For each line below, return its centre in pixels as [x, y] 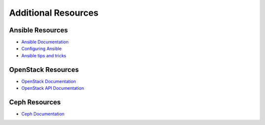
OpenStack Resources [44, 69]
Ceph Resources [35, 102]
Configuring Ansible [41, 49]
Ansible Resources [39, 30]
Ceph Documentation [43, 114]
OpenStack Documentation [49, 81]
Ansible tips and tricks [44, 55]
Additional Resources [54, 13]
